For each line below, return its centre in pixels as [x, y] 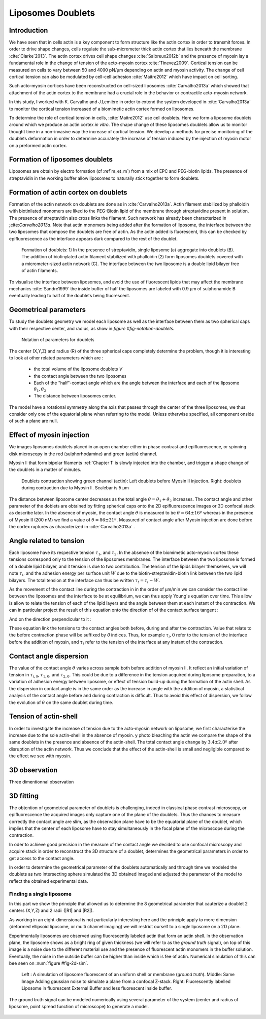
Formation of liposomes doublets [61, 160]
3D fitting [24, 796]
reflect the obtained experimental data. [49, 881]
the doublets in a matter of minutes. [45, 470]
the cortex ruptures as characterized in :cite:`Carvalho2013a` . [72, 527]
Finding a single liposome [40, 894]
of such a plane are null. [33, 421]
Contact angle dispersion [49, 656]
